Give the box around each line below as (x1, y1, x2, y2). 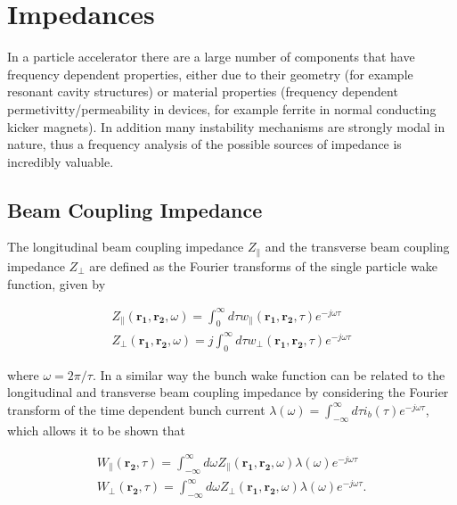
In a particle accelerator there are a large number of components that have (7, 47, 415, 66)
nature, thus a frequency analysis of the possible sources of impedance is (7, 135, 402, 153)
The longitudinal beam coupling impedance (7, 237, 244, 256)
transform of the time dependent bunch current (7, 400, 265, 418)
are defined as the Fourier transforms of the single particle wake (89, 256, 438, 275)
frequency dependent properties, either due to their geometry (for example (7, 64, 413, 83)
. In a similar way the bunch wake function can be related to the (92, 365, 445, 384)
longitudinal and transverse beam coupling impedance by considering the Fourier (7, 383, 449, 402)
